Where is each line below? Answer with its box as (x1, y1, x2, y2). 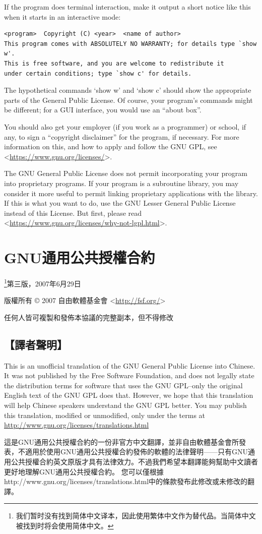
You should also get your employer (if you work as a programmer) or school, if (4, 121, 246, 132)
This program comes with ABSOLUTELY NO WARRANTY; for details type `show (4, 40, 257, 47)
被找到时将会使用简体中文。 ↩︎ (16, 520, 114, 530)
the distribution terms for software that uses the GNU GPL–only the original (4, 380, 243, 390)
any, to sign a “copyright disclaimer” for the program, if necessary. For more (4, 131, 239, 142)
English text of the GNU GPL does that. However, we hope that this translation (4, 390, 253, 400)
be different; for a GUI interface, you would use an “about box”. (4, 104, 202, 115)
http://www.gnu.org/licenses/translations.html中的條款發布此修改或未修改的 (4, 476, 248, 487)
